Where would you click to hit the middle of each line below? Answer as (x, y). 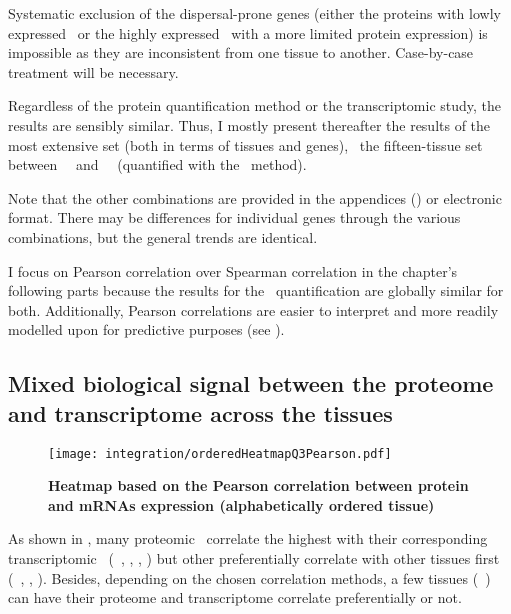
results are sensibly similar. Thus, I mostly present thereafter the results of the (249, 124)
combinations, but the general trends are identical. (163, 236)
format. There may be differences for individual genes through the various (234, 217)
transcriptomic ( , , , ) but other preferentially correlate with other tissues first (254, 557)
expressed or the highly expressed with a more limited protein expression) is (248, 32)
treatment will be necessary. (93, 71)
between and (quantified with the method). (157, 164)
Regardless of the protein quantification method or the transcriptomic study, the (255, 105)
